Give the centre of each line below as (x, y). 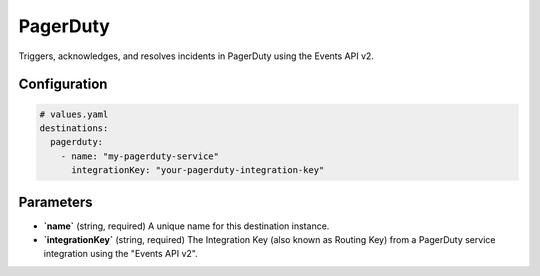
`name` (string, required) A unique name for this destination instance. (186, 226)
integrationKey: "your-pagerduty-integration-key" (198, 170)
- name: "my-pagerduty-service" (140, 156)
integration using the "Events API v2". (121, 254)
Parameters (55, 201)
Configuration (63, 84)
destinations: (74, 128)
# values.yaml (74, 114)
